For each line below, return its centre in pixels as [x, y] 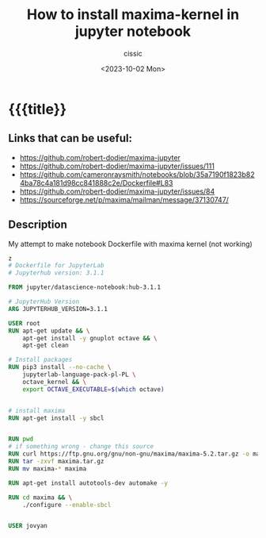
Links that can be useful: [70, 138]
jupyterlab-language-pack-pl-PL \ [79, 375]
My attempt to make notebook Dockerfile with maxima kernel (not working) [131, 244]
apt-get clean [46, 346]
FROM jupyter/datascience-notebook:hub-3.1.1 [84, 287]
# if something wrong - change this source [81, 447]
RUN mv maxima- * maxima [47, 469]
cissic [133, 53]
